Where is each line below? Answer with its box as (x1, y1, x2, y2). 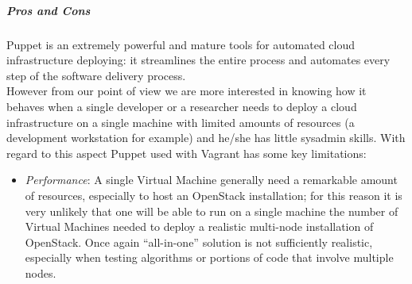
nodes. (25, 264, 56, 281)
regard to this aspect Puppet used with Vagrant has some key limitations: (6, 144, 367, 161)
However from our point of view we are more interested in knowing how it (6, 83, 367, 99)
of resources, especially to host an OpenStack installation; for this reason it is (25, 186, 402, 203)
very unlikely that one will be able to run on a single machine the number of (25, 202, 398, 219)
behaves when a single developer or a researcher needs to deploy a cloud (6, 98, 357, 114)
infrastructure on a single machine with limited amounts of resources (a (6, 113, 355, 130)
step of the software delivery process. (6, 67, 186, 83)
